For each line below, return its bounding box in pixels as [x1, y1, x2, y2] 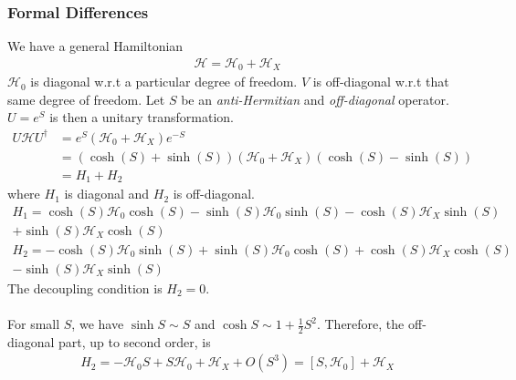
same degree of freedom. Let [7, 89, 165, 108]
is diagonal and [64, 184, 150, 203]
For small [7, 314, 60, 334]
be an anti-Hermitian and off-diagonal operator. [181, 89, 449, 108]
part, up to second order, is [58, 332, 211, 351]
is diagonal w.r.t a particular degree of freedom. [30, 72, 298, 91]
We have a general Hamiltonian [7, 36, 184, 56]
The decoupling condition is [7, 278, 163, 297]
